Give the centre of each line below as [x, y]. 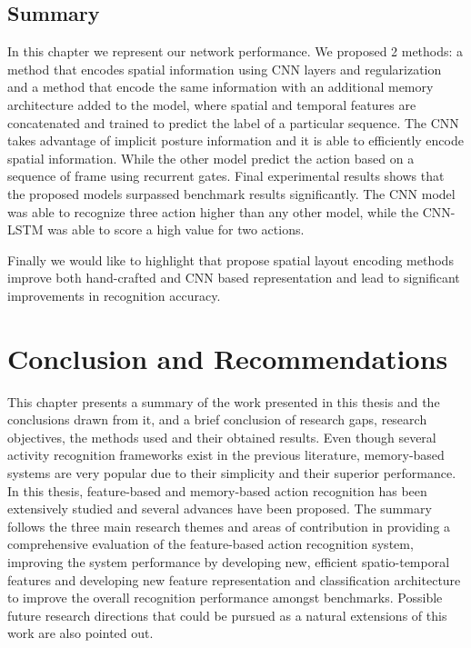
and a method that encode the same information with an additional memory [220, 87]
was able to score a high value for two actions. [176, 229]
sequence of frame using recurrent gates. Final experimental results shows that [226, 176]
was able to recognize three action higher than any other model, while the [213, 211]
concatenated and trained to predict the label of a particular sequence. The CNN [233, 122]
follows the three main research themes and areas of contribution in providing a [229, 526]
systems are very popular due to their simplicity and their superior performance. [232, 473]
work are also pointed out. [80, 633]
